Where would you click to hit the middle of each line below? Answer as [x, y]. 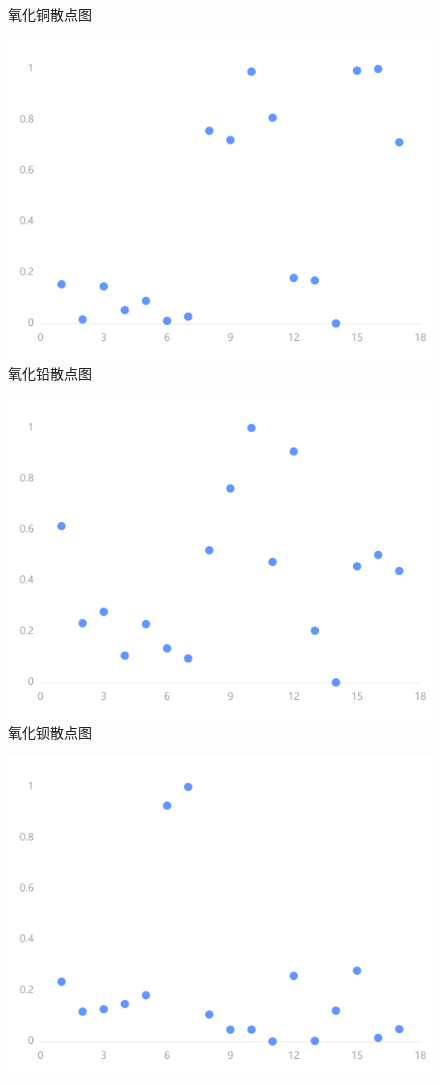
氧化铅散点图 [50, 373]
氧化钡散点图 [50, 732]
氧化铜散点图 [50, 14]
